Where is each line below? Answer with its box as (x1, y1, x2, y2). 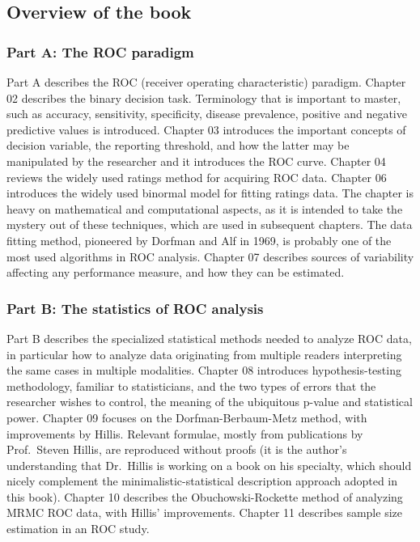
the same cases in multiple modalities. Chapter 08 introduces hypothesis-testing (6, 362, 401, 379)
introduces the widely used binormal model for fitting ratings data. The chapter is (6, 184, 414, 201)
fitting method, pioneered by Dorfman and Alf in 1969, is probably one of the (6, 231, 392, 248)
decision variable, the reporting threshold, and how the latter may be (6, 137, 350, 154)
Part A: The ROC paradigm (6, 41, 194, 61)
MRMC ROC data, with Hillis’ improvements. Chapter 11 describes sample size (6, 504, 402, 521)
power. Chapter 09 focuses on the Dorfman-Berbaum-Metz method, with (6, 409, 367, 426)
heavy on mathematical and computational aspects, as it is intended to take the (6, 200, 403, 217)
